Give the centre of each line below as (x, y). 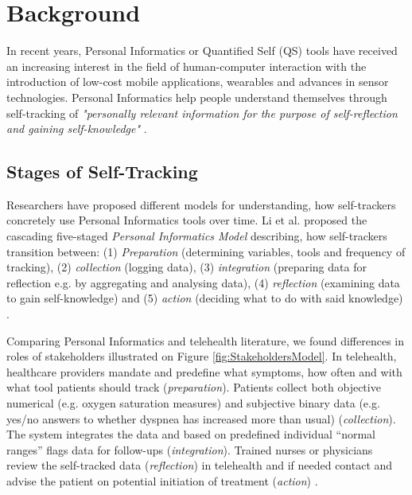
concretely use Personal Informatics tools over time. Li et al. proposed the (187, 220)
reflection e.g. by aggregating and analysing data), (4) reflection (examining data (203, 282)
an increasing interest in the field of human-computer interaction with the (187, 66)
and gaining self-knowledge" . (77, 129)
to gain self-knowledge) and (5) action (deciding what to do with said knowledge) (205, 298)
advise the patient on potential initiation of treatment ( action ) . (162, 480)
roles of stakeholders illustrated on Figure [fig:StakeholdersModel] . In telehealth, (202, 356)
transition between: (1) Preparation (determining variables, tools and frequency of (206, 251)
